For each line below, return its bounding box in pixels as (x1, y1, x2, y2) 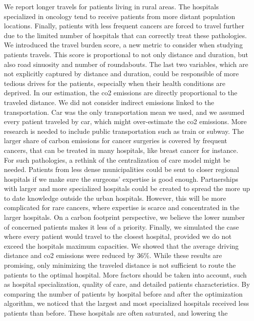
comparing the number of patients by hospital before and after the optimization (4, 288, 243, 299)
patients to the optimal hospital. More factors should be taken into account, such (4, 269, 247, 279)
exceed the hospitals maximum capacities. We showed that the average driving (4, 240, 239, 251)
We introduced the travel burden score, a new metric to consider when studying (4, 40, 243, 50)
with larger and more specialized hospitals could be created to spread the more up (4, 183, 250, 193)
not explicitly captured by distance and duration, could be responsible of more (4, 68, 239, 79)
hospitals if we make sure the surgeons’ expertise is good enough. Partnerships (4, 173, 238, 184)
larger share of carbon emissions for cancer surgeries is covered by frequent (4, 135, 228, 146)
